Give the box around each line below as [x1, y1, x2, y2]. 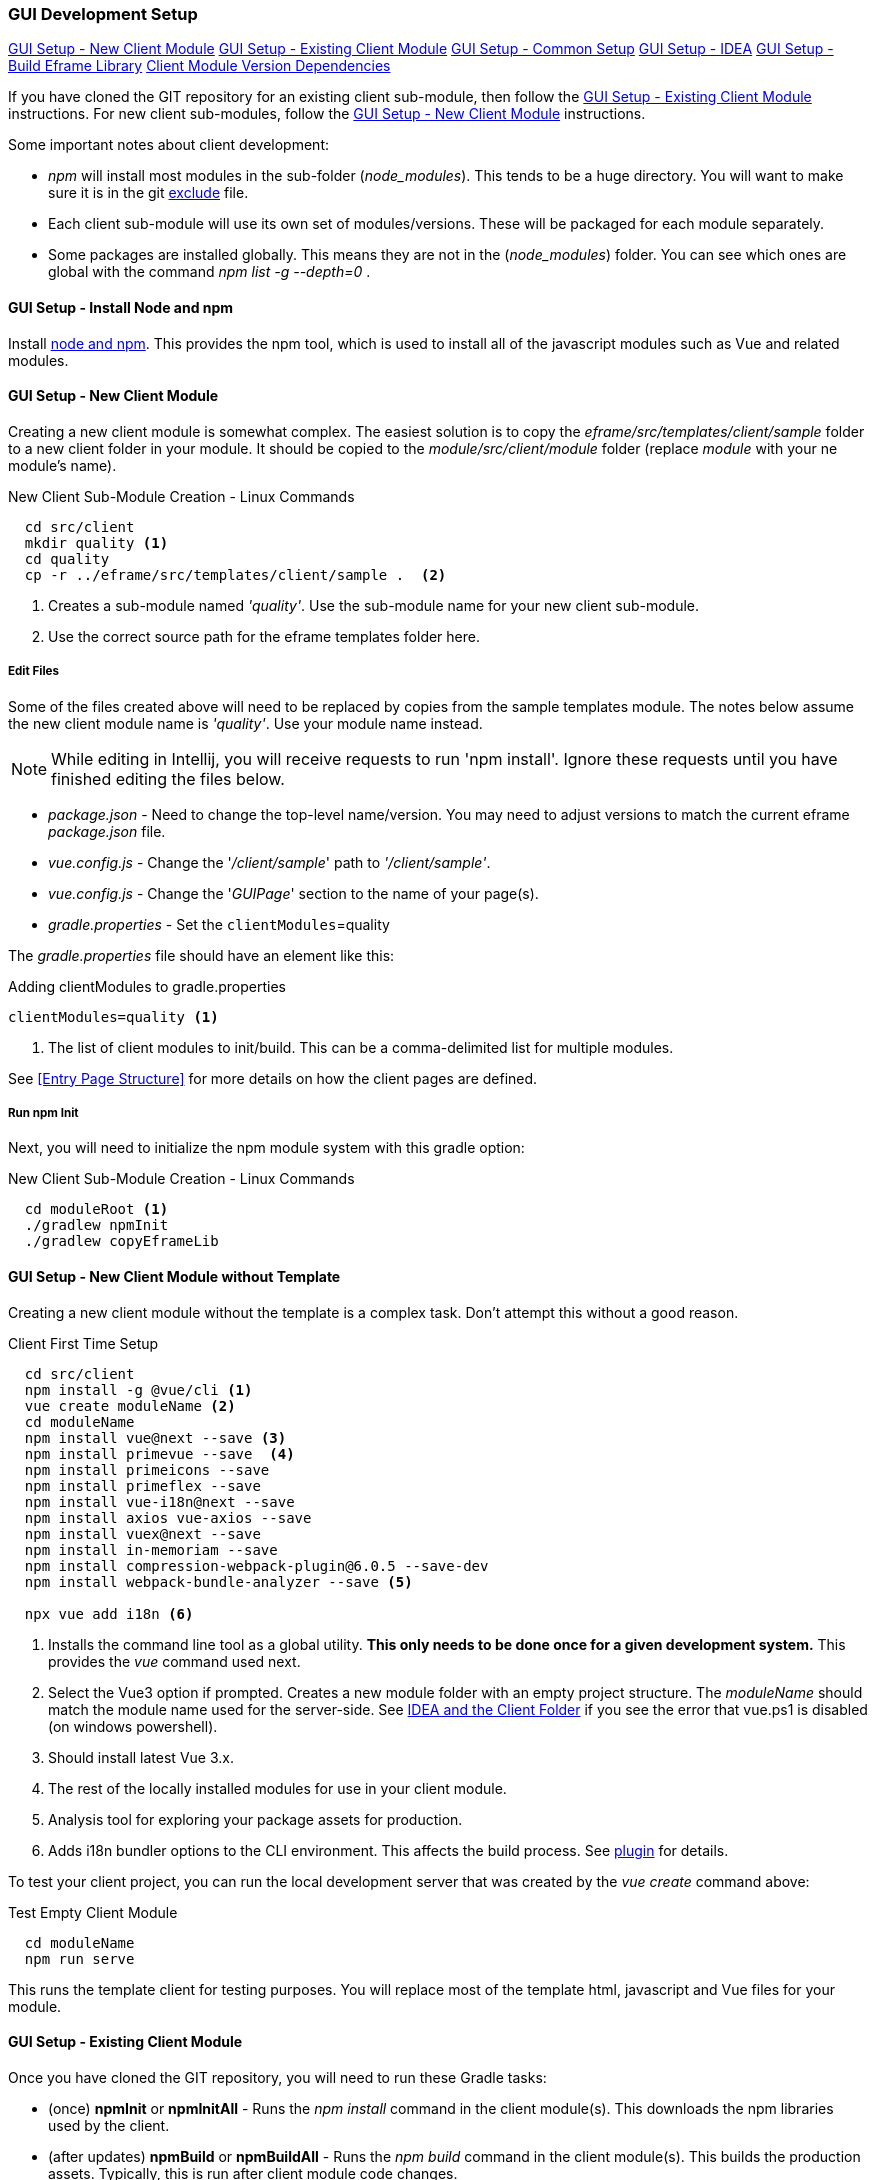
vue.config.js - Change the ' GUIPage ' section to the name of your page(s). [48, 884, 539, 902]
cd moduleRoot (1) [24, 1201, 169, 1218]
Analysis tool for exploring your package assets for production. [48, 1810, 463, 1828]
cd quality [24, 550, 110, 567]
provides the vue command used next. [48, 1652, 301, 1670]
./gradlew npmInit [24, 1217, 169, 1234]
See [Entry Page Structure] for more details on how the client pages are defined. [8, 1069, 538, 1087]
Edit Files [8, 664, 60, 679]
